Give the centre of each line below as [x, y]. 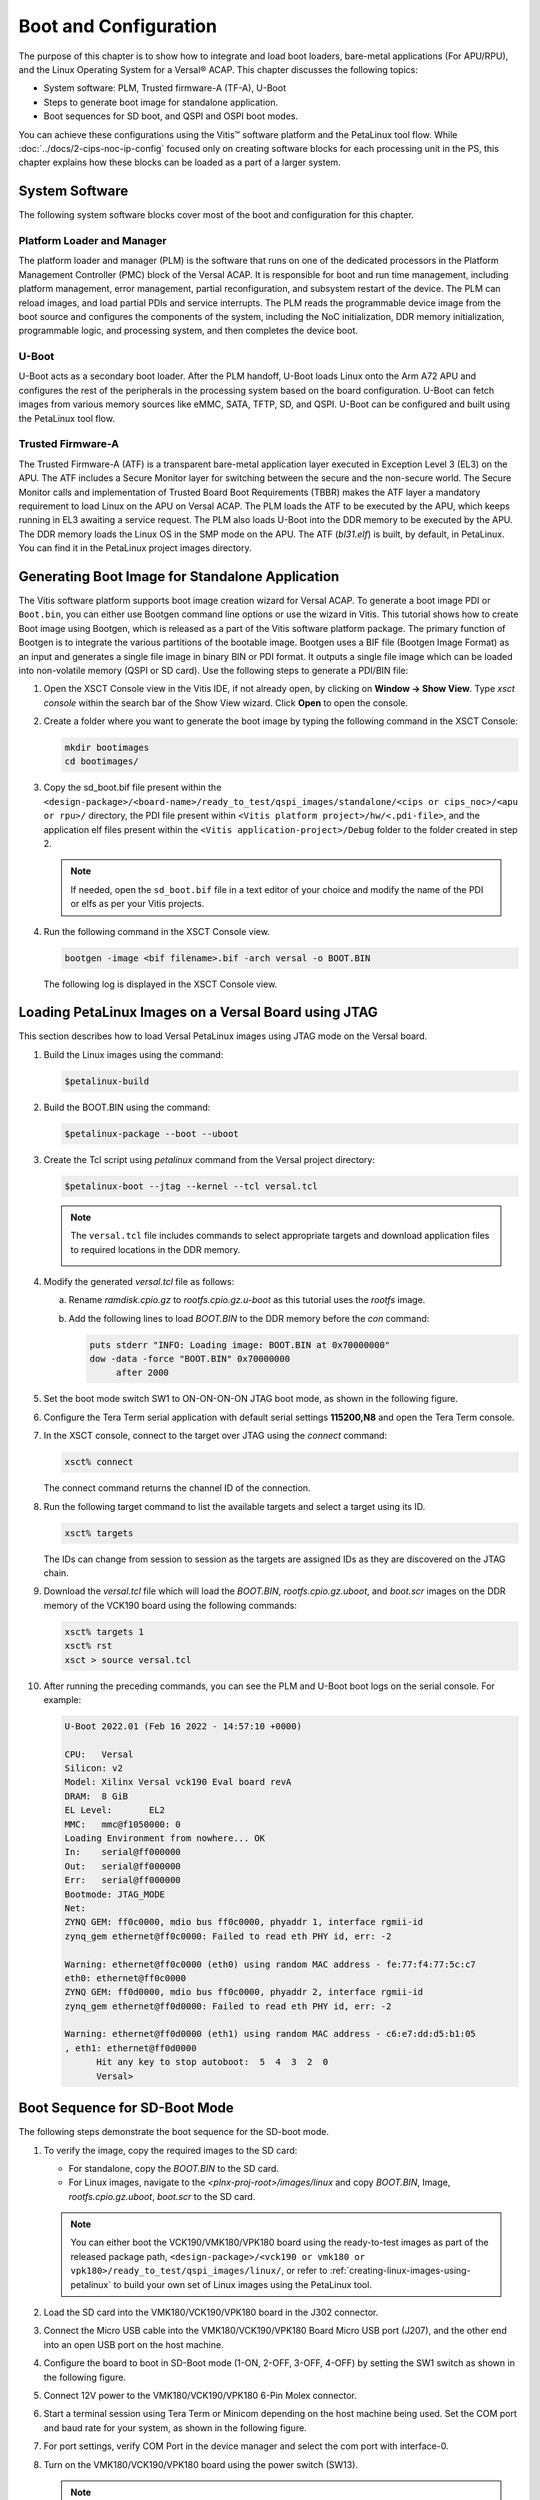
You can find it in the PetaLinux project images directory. [135, 548]
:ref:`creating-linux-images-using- [400, 2271]
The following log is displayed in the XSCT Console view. [160, 984]
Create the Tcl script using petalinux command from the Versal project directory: [209, 1159]
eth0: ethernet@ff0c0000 [125, 1978]
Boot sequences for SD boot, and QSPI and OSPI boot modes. [171, 116]
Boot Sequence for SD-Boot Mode [126, 2108]
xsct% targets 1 [104, 1631]
